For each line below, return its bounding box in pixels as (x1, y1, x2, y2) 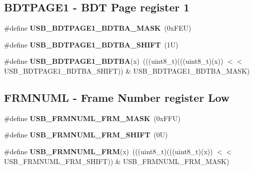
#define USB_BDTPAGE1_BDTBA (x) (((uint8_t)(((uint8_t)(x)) (4, 56, 224, 66)
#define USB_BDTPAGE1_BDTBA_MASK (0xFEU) (4, 23, 192, 33)
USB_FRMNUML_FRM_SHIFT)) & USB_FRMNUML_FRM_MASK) (4, 156, 229, 166)
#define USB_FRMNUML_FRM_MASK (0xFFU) (4, 113, 181, 123)
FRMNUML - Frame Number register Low (4, 89, 230, 105)
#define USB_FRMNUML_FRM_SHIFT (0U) (4, 129, 168, 140)
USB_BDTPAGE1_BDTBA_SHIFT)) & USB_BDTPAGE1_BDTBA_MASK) (4, 65, 250, 76)
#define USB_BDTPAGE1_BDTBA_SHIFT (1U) (4, 39, 179, 49)
